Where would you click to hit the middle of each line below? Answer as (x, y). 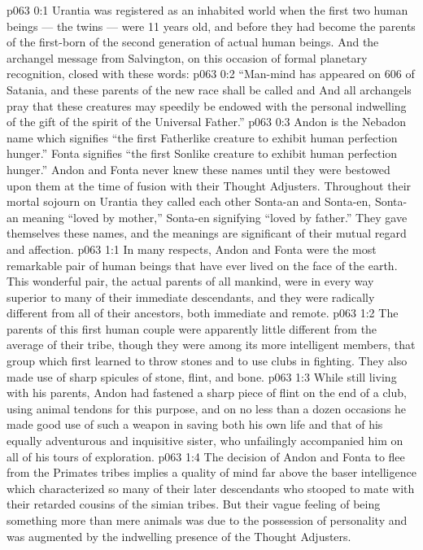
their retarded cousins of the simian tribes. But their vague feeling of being (194, 504)
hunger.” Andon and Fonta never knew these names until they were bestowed (198, 169)
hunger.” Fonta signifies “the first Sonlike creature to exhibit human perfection (202, 153)
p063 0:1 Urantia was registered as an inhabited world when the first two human (207, 10)
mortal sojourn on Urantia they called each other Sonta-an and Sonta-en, (189, 201)
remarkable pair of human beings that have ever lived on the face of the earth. (202, 265)
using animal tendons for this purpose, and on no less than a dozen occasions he (207, 408)
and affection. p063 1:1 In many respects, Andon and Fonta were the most (192, 249)
